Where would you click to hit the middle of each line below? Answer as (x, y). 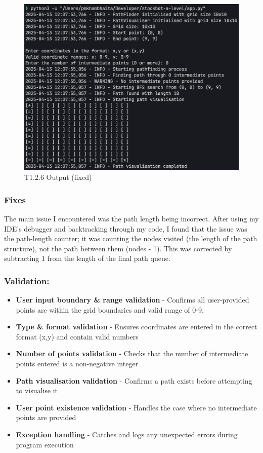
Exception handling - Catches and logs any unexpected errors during (127, 435)
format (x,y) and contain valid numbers (77, 336)
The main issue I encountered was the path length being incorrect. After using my (131, 218)
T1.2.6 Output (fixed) (58, 177)
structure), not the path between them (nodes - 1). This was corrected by (118, 248)
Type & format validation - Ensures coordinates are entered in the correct (137, 327)
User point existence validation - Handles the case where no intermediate (136, 407)
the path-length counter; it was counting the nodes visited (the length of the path (131, 238)
